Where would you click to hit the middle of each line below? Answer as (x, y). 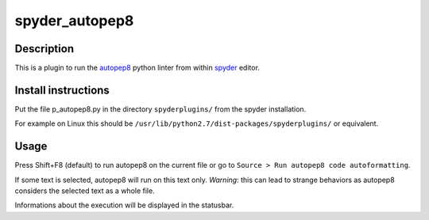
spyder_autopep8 (74, 21)
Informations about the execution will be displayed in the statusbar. (124, 205)
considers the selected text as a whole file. (85, 191)
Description (44, 49)
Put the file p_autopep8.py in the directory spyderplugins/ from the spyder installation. (160, 109)
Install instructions (62, 90)
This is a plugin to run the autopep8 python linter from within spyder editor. (137, 68)
